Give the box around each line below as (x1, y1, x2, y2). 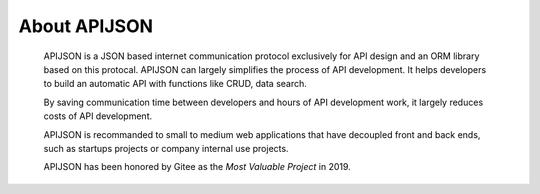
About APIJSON (18, 15, 154, 37)
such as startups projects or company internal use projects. (43, 142, 289, 154)
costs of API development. (43, 110, 153, 122)
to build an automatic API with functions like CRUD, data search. (43, 78, 307, 90)
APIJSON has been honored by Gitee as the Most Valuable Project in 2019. (43, 161, 352, 173)
